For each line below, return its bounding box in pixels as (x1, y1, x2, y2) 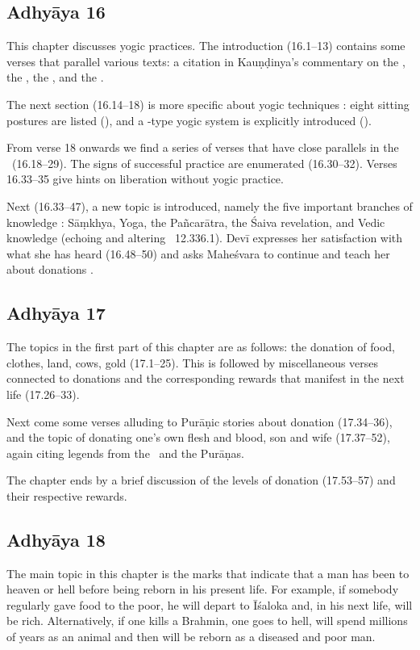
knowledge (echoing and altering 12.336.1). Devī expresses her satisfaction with (6, 229, 403, 246)
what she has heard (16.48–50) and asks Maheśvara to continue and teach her (6, 245, 390, 262)
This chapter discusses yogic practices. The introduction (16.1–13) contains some (6, 37, 405, 54)
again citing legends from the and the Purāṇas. (6, 444, 244, 461)
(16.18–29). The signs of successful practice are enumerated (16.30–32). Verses (11, 154, 397, 171)
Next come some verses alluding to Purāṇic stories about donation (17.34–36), (6, 413, 393, 430)
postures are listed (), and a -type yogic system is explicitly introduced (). (6, 111, 372, 128)
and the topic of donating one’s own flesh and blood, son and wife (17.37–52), (6, 429, 390, 446)
